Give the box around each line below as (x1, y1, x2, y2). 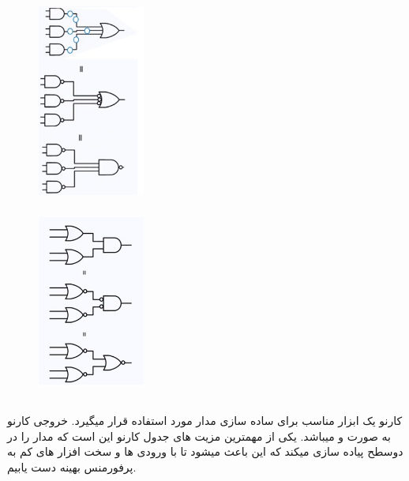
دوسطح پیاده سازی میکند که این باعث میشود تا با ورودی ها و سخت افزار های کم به (7, 443, 403, 460)
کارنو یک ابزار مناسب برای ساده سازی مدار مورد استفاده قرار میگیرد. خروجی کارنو (7, 412, 403, 429)
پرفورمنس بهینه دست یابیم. (7, 458, 137, 475)
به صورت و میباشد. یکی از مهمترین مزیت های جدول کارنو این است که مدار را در (7, 427, 391, 444)
